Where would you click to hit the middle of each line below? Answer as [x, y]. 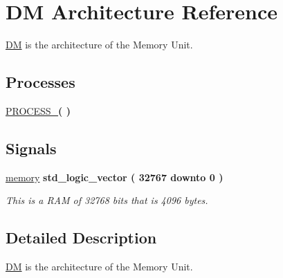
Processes [40, 82]
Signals [31, 148]
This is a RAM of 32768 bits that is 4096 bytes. [107, 200]
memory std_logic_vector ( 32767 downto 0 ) [115, 177]
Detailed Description [81, 238]
